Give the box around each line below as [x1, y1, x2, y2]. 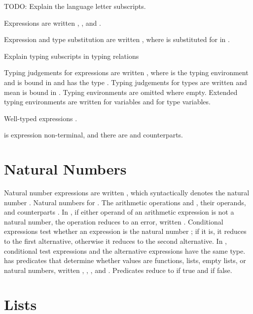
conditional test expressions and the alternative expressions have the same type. [4, 245, 246, 256]
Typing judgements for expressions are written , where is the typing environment [4, 67, 249, 78]
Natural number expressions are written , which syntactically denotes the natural [4, 187, 250, 198]
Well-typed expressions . [4, 113, 77, 123]
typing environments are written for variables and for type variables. [4, 96, 211, 107]
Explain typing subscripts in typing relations [4, 50, 139, 61]
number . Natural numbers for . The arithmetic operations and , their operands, [4, 197, 246, 207]
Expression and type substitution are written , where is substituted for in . [4, 34, 230, 45]
